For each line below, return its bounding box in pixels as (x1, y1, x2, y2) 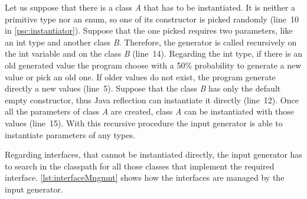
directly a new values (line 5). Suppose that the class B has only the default (5, 82, 281, 94)
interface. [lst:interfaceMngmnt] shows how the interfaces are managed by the (5, 171, 285, 184)
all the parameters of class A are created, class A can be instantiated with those (5, 105, 295, 118)
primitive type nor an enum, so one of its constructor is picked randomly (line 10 (5, 12, 299, 25)
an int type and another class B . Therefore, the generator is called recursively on (5, 35, 297, 48)
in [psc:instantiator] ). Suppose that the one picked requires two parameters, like (5, 24, 293, 37)
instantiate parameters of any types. (5, 128, 135, 141)
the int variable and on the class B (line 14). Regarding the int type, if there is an (5, 47, 302, 60)
